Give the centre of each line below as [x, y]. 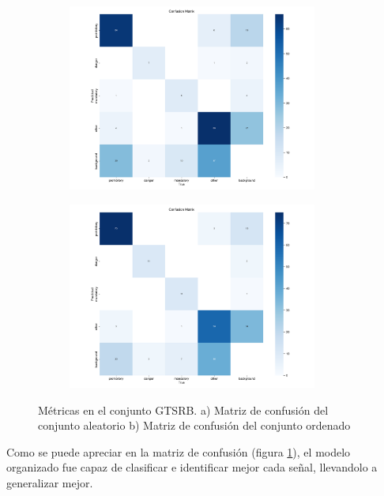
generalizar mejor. [50, 482]
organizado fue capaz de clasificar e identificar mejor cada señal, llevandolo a [192, 467]
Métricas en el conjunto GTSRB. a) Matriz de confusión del [183, 410]
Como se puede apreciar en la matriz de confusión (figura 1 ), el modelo [179, 451]
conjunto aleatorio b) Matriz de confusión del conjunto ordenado [194, 425]
